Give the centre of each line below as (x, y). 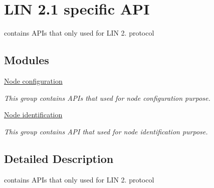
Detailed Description (59, 158)
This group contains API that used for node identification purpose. (106, 131)
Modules (27, 60)
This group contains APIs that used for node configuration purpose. (107, 98)
